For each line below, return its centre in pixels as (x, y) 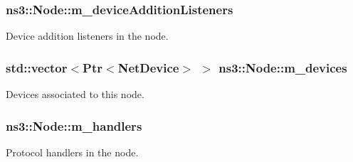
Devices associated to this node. (75, 94)
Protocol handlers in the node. (72, 152)
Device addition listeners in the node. (87, 36)
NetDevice (148, 67)
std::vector (37, 67)
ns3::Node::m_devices (283, 67)
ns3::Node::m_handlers (74, 125)
